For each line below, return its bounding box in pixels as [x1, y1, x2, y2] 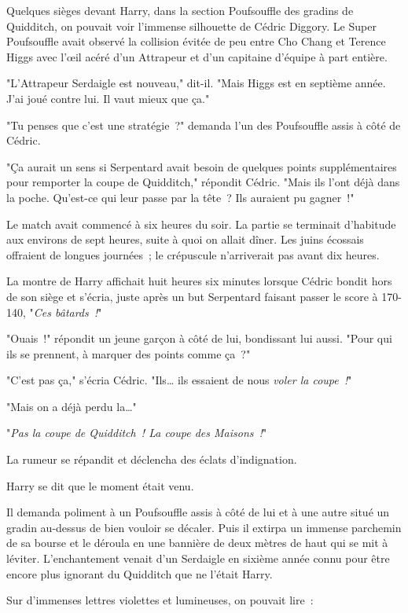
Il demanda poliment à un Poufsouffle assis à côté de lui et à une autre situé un [6, 504, 390, 520]
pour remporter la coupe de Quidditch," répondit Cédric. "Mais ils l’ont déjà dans [6, 174, 400, 190]
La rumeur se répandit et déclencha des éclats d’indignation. [6, 451, 297, 468]
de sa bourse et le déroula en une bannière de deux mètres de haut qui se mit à [6, 534, 388, 551]
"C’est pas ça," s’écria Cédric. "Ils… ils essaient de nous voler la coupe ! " [6, 372, 352, 388]
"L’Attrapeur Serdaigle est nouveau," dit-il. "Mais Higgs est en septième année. [6, 75, 386, 91]
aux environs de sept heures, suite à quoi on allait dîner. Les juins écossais [6, 231, 364, 248]
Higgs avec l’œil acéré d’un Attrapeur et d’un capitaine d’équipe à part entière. [6, 48, 388, 64]
